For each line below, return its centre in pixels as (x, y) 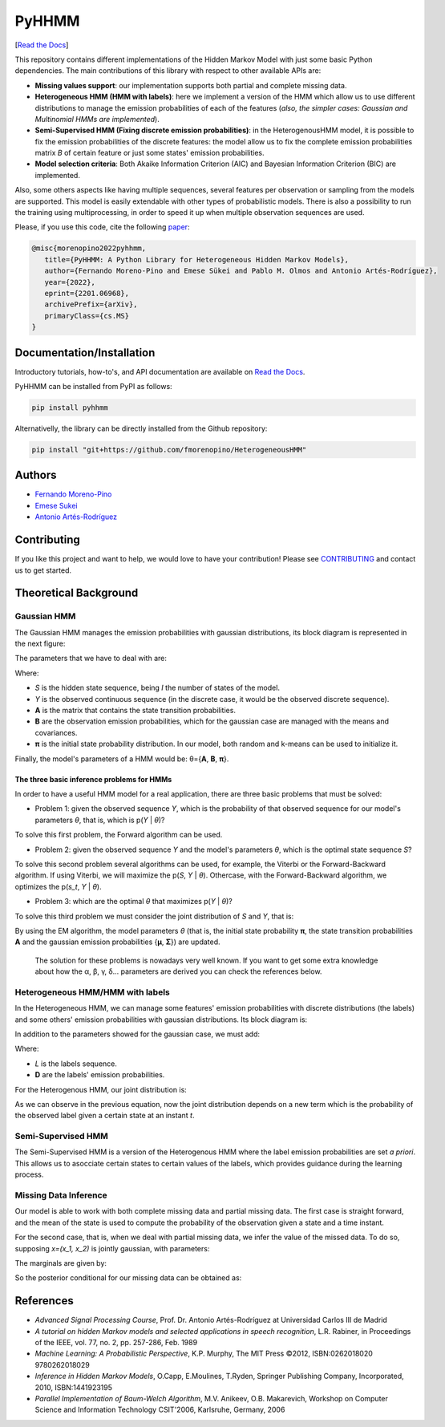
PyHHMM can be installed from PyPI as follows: (93, 387)
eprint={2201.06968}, (87, 293)
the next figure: (40, 644)
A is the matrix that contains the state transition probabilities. (136, 711)
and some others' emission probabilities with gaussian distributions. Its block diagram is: (161, 1020)
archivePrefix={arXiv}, (91, 304)
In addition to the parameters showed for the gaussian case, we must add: (138, 1034)
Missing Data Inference (61, 1195)
